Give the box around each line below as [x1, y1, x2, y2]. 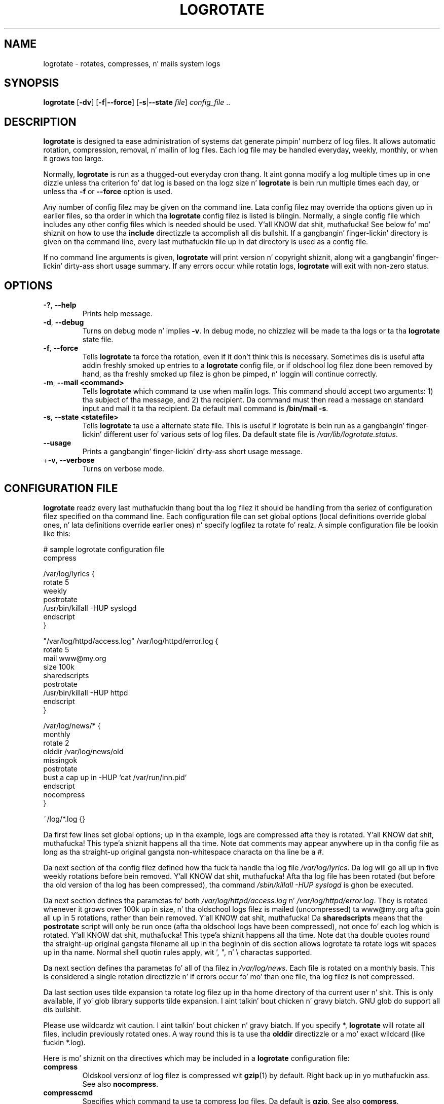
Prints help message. [82, 309, 153, 318]
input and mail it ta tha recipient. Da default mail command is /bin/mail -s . [82, 404, 328, 413]
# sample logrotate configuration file [43, 544, 165, 554]
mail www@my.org [43, 653, 106, 663]
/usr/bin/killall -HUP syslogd [43, 603, 137, 612]
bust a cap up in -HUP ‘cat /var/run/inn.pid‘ [43, 772, 187, 782]
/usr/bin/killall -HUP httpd [43, 688, 128, 697]
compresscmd [43, 1088, 93, 1097]
